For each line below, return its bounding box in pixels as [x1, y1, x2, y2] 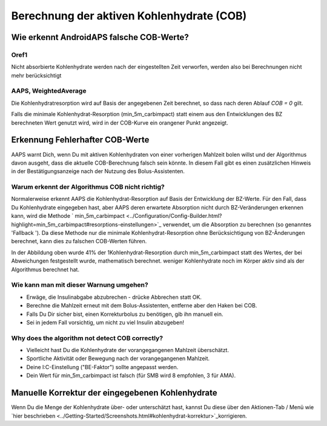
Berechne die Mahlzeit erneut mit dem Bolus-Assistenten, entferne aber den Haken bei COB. [26, 302, 257, 309]
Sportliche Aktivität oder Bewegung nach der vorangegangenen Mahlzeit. [26, 355, 210, 362]
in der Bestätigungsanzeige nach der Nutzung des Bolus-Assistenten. [11, 168, 185, 175]
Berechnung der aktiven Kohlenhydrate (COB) [11, 9, 247, 22]
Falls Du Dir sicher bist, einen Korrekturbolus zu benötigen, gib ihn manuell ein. [26, 310, 223, 318]
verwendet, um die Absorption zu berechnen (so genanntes [162, 221, 312, 228]
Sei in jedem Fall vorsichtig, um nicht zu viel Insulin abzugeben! [26, 318, 185, 326]
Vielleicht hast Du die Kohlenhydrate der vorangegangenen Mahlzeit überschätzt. [26, 347, 230, 354]
